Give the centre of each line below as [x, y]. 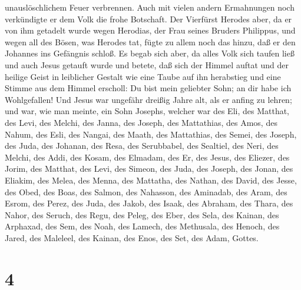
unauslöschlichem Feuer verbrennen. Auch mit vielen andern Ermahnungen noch [150, 7]
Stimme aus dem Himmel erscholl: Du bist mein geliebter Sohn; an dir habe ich [148, 88]
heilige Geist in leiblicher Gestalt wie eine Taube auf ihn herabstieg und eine [143, 76]
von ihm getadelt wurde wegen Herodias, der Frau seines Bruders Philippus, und [150, 30]
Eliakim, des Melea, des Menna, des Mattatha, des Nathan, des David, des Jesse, [151, 180]
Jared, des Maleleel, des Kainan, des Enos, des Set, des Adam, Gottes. [132, 237]
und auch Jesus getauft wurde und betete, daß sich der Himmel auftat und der [147, 64]
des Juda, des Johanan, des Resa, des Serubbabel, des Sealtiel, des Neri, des [142, 146]
